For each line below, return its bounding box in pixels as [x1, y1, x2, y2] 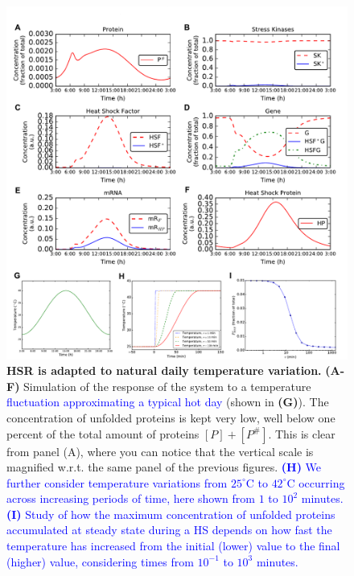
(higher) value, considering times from [6, 553, 194, 570]
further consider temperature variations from [6, 474, 228, 491]
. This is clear [268, 425, 335, 442]
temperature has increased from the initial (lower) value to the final [6, 537, 340, 554]
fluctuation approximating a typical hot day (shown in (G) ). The [6, 393, 329, 410]
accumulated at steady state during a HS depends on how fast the [6, 521, 332, 538]
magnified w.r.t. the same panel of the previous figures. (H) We [6, 459, 322, 475]
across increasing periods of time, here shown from [6, 490, 255, 507]
